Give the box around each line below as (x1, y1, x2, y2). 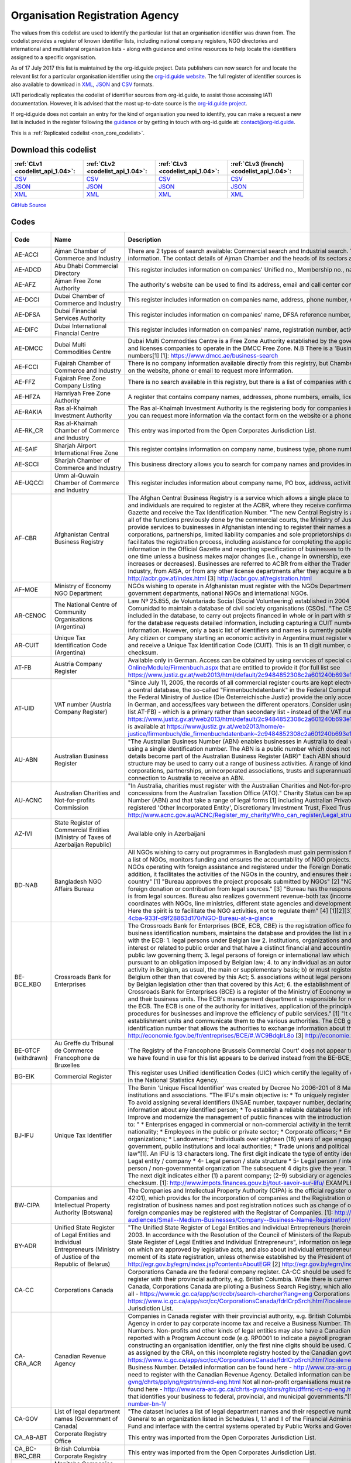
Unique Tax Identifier (54, 1131, 112, 1139)
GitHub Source (11, 201, 47, 208)
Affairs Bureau (54, 884, 94, 892)
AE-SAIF (14, 445, 38, 453)
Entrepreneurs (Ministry (54, 1245, 120, 1253)
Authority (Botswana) (54, 1208, 113, 1217)
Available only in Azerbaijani (128, 829, 205, 837)
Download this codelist (11, 145, 97, 154)
